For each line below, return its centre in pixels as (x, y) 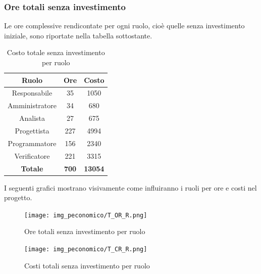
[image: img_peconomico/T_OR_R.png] (86, 215)
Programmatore (32, 143)
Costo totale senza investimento (56, 52)
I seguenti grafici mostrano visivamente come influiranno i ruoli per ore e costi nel (130, 187)
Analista (32, 118)
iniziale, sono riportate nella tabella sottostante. (78, 35)
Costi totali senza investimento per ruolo (87, 265)
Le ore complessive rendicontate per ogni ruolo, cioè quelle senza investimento (124, 26)
